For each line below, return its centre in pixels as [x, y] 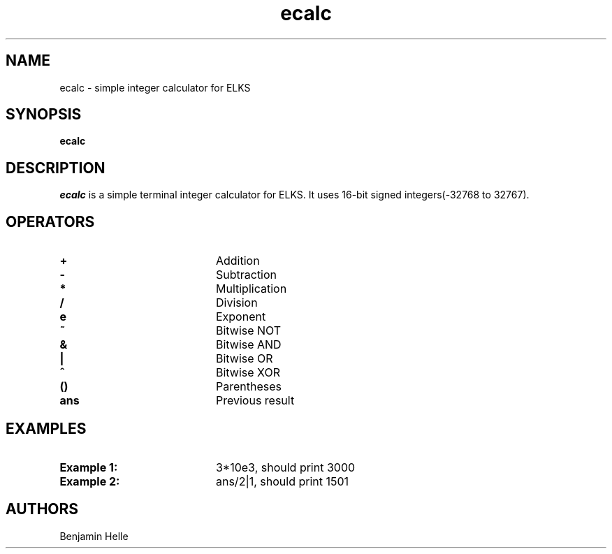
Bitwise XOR [248, 373]
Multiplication [251, 289]
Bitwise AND [248, 345]
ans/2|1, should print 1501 [282, 481]
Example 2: [90, 481]
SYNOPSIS [44, 115]
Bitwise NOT [248, 331]
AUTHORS [42, 509]
